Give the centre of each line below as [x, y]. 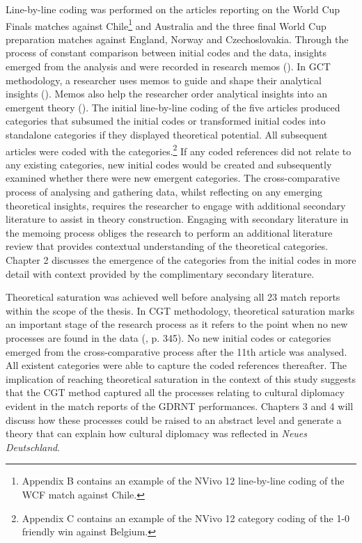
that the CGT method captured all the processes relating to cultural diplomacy [175, 392]
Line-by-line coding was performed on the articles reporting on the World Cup [173, 9]
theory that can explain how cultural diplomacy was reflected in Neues [157, 433]
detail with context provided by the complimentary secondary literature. [160, 273]
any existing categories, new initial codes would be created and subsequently [169, 164]
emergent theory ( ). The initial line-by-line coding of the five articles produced [173, 107]
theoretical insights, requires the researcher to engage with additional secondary [176, 205]
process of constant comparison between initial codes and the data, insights [166, 53]
